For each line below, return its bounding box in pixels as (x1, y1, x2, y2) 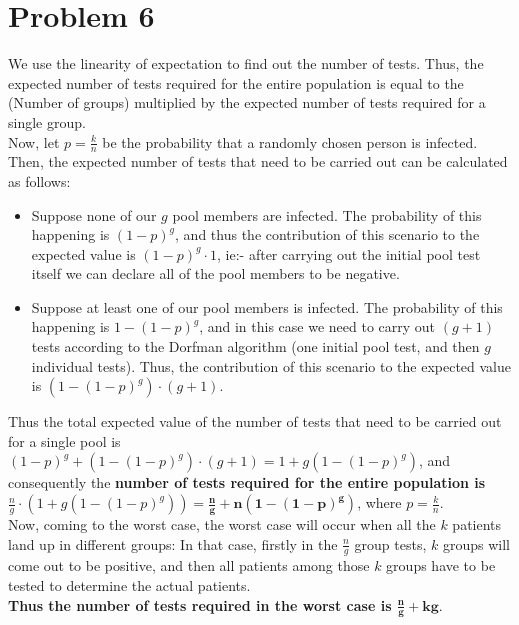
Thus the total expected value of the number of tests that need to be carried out (8, 411, 502, 432)
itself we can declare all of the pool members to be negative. (31, 263, 400, 284)
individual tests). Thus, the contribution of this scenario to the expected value (31, 355, 512, 376)
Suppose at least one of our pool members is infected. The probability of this (31, 296, 503, 317)
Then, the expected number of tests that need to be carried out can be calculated (8, 151, 508, 172)
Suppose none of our (31, 204, 157, 225)
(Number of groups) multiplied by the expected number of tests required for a (8, 92, 486, 113)
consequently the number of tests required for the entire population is (8, 472, 486, 493)
